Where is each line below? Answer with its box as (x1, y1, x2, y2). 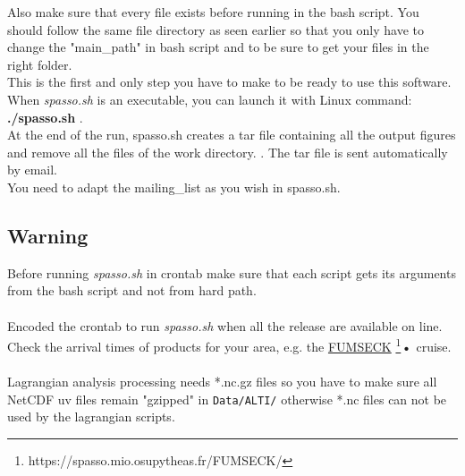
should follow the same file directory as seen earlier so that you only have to (7, 20, 425, 38)
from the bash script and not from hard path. (7, 281, 257, 300)
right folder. (7, 55, 72, 73)
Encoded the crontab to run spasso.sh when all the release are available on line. (7, 316, 443, 335)
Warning (7, 221, 89, 249)
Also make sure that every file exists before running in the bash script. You (7, 3, 419, 21)
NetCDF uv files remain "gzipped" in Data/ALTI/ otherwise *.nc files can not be (7, 389, 447, 408)
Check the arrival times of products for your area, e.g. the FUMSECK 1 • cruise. (7, 335, 452, 355)
